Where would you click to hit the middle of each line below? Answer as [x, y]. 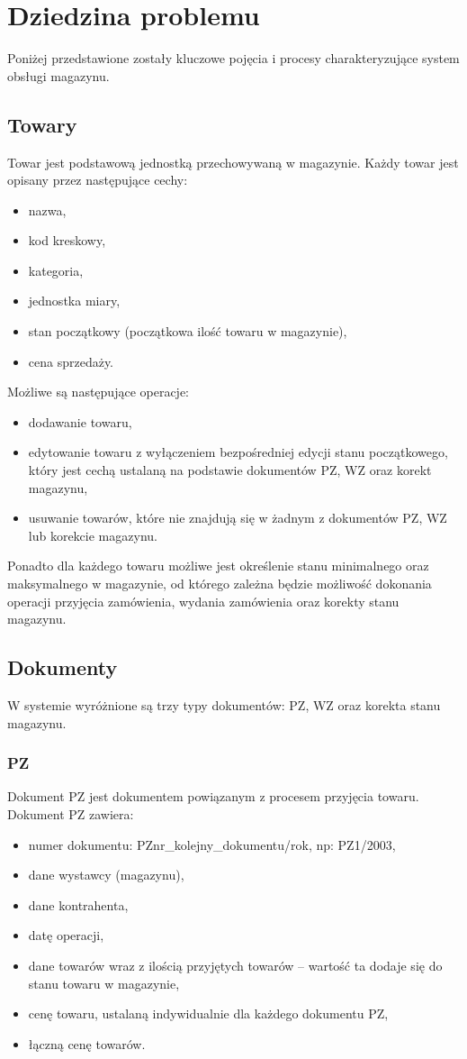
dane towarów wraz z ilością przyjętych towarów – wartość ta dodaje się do [235, 965]
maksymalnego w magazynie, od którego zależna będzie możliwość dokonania [220, 584]
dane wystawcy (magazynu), [106, 875]
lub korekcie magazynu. [93, 535]
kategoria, [56, 270]
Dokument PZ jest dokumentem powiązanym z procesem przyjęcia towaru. [213, 796]
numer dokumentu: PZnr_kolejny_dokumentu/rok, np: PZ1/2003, [212, 844]
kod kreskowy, [67, 240]
